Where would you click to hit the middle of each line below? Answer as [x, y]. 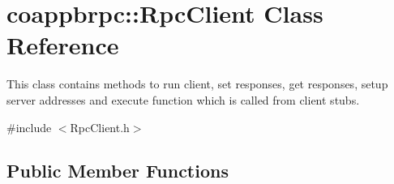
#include [29, 127]
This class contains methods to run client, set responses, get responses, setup [197, 84]
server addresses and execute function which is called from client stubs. [183, 99]
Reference [63, 45]
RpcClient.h [100, 127]
